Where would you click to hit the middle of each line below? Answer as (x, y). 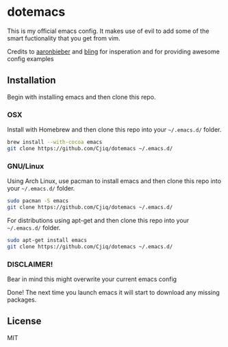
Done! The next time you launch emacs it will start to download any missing (114, 292)
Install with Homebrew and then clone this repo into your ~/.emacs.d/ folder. (114, 130)
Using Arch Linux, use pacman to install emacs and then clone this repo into (114, 181)
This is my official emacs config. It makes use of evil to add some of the (108, 31)
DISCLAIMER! (30, 264)
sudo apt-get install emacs (47, 240)
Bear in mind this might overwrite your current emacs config (92, 279)
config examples (30, 58)
